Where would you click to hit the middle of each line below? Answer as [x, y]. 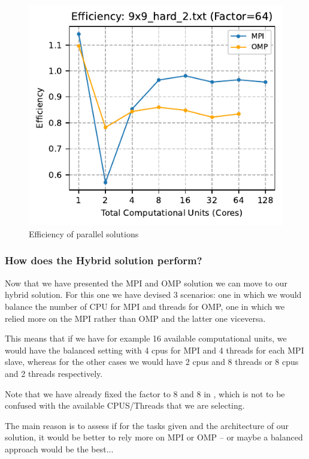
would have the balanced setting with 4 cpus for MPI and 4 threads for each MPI [154, 350]
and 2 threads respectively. [54, 373]
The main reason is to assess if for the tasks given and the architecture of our [147, 425]
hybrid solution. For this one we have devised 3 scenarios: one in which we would [153, 295]
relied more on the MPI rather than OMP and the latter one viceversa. [135, 318]
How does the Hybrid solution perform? [104, 260]
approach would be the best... [59, 449]
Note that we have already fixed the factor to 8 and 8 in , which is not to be [145, 393]
